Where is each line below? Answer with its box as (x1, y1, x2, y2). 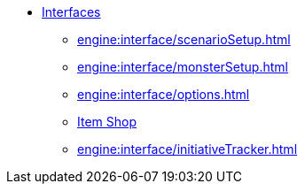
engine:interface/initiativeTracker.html (77, 141, 298, 157)
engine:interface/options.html (77, 87, 250, 102)
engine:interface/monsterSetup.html (77, 59, 288, 74)
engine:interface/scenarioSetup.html (77, 32, 291, 47)
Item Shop (77, 114, 137, 129)
